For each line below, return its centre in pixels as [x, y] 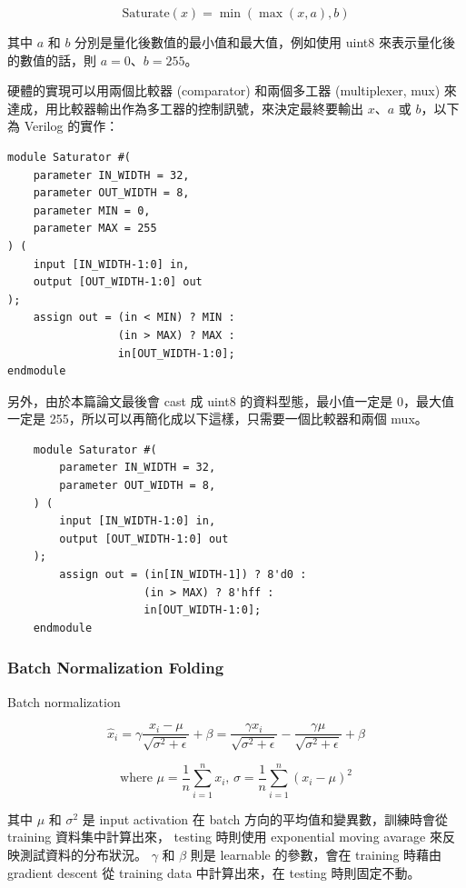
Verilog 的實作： [71, 126]
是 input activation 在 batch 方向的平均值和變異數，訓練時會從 [265, 818]
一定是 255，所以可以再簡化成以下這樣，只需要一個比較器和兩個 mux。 [218, 419]
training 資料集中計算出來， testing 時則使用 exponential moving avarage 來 [225, 837]
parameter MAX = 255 [95, 229]
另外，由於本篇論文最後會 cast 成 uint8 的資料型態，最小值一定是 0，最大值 [231, 400]
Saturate [146, 14]
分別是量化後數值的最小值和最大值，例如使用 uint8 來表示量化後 [265, 42]
